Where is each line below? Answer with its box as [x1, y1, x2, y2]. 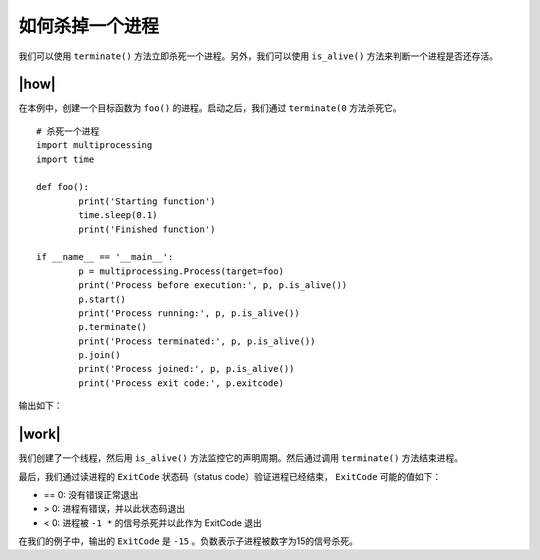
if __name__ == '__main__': [36, 251, 174, 263]
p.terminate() [78, 321, 148, 333]
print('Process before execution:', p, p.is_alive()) [78, 280, 348, 291]
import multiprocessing [36, 140, 153, 151]
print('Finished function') [78, 223, 216, 235]
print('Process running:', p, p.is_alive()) [78, 307, 300, 319]
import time [36, 153, 95, 165]
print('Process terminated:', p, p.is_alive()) [78, 335, 316, 347]
